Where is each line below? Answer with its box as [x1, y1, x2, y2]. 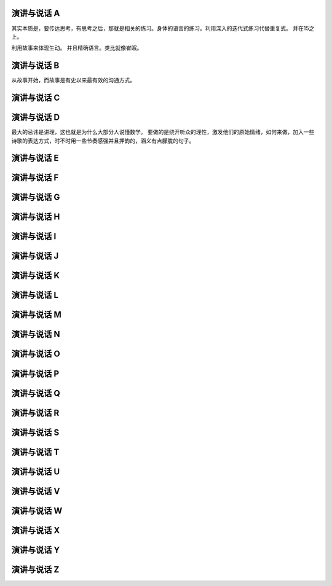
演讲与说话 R [11, 407, 60, 418]
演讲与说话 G [11, 192, 60, 203]
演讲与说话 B [11, 60, 60, 71]
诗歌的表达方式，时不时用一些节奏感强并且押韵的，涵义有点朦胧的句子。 [11, 137, 195, 144]
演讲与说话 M [11, 310, 61, 320]
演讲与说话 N [11, 329, 60, 340]
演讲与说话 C [11, 93, 60, 103]
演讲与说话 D [11, 112, 60, 123]
